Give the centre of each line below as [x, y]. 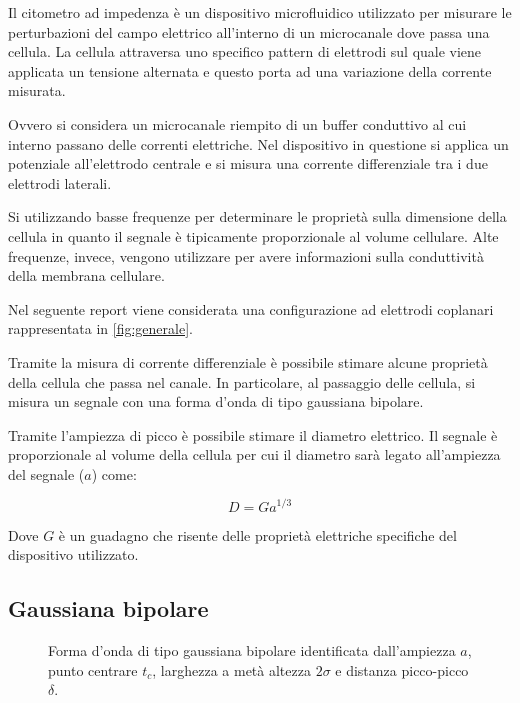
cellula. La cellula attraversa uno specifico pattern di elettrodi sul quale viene [245, 51]
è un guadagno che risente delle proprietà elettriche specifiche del [257, 534]
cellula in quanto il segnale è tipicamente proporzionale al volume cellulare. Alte [253, 235]
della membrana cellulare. [86, 275]
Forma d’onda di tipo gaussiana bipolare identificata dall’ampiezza [252, 649]
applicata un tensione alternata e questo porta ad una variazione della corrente [250, 70]
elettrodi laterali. [60, 182]
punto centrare [93, 669]
